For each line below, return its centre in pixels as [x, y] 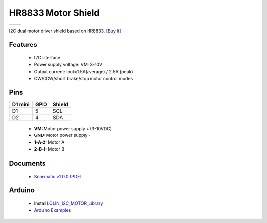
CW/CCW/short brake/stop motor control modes [83, 79]
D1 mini [21, 105]
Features [23, 45]
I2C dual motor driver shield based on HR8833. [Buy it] [65, 31]
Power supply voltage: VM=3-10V [68, 65]
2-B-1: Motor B [49, 149]
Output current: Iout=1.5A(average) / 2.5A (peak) [83, 71]
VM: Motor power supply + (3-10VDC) [73, 129]
